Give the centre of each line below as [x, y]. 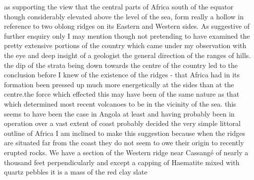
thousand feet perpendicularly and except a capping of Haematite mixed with [122, 162]
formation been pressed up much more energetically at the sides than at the [119, 84]
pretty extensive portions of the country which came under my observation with [125, 45]
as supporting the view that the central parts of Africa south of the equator [119, 6]
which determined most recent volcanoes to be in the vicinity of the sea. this [120, 103]
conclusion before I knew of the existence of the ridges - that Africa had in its [122, 75]
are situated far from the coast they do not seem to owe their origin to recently [124, 143]
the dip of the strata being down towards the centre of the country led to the [121, 65]
